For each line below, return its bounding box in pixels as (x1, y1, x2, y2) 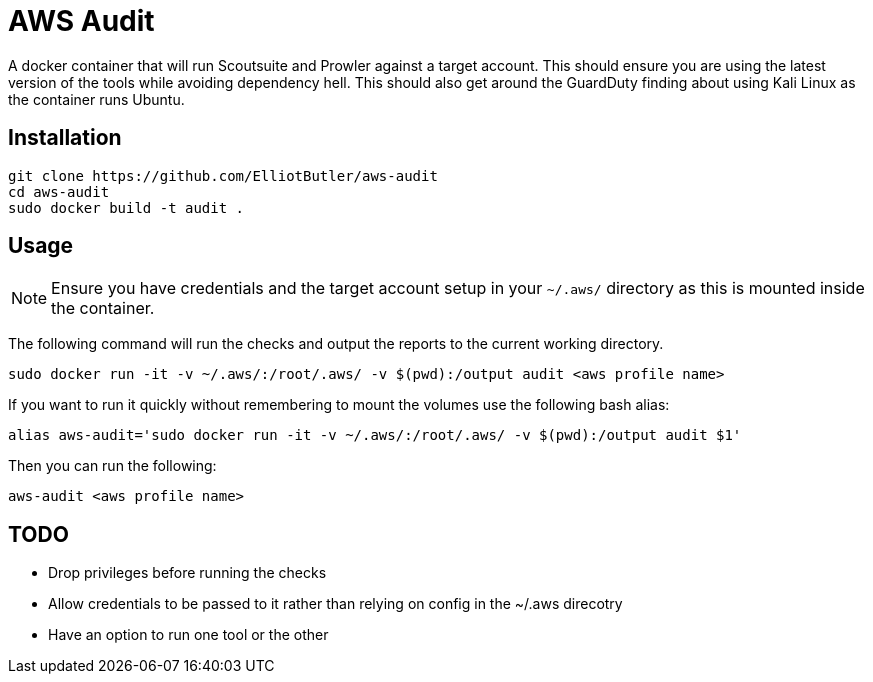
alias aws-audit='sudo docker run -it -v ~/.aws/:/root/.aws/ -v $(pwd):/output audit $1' (8, 427, 742, 444)
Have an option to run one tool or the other (48, 626, 329, 644)
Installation (8, 125, 122, 151)
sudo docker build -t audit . (8, 199, 245, 216)
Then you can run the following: (8, 457, 217, 475)
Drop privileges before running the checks (48, 564, 327, 582)
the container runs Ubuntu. (8, 90, 185, 108)
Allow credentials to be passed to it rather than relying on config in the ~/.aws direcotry (48, 595, 623, 613)
